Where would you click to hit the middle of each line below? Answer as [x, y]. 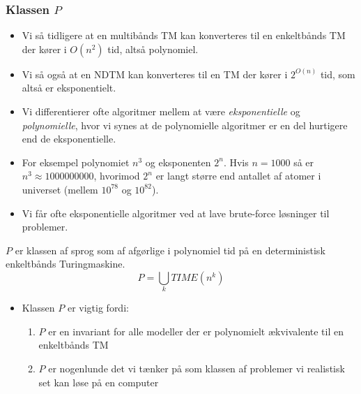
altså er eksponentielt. [69, 88]
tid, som [338, 74]
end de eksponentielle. [69, 139]
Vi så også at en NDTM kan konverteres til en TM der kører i [155, 74]
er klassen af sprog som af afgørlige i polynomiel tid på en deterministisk [170, 250]
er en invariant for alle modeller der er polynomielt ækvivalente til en [196, 331]
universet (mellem [60, 189]
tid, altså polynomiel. [153, 49]
